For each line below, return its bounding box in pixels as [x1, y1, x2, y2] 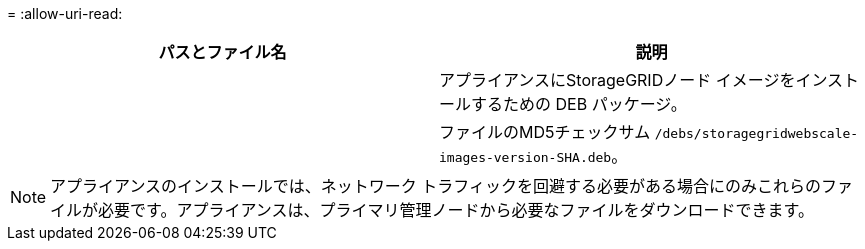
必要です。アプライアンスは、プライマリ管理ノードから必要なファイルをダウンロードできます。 [98, 200, 814, 220]
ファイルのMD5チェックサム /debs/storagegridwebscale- [439, 122, 859, 142]
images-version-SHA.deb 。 [439, 146, 628, 166]
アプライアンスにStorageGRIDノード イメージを [439, 70, 796, 90]
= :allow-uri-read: [7, 5, 123, 22]
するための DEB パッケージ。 [471, 94, 687, 114]
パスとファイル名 [158, 42, 287, 62]
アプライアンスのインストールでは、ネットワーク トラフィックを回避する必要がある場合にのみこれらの [50, 176, 821, 196]
